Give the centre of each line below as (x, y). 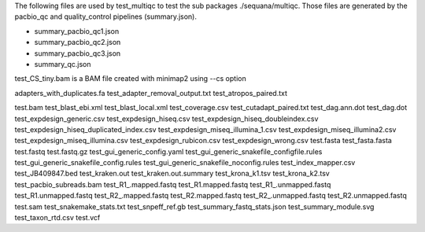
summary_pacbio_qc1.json (77, 31)
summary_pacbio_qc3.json (78, 53)
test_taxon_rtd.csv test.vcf (57, 218)
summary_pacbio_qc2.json (78, 42)
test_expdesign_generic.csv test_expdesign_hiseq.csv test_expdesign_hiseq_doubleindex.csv (166, 119)
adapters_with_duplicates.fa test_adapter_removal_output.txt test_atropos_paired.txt (151, 93)
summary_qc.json (63, 64)
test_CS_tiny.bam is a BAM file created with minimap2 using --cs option (131, 79)
